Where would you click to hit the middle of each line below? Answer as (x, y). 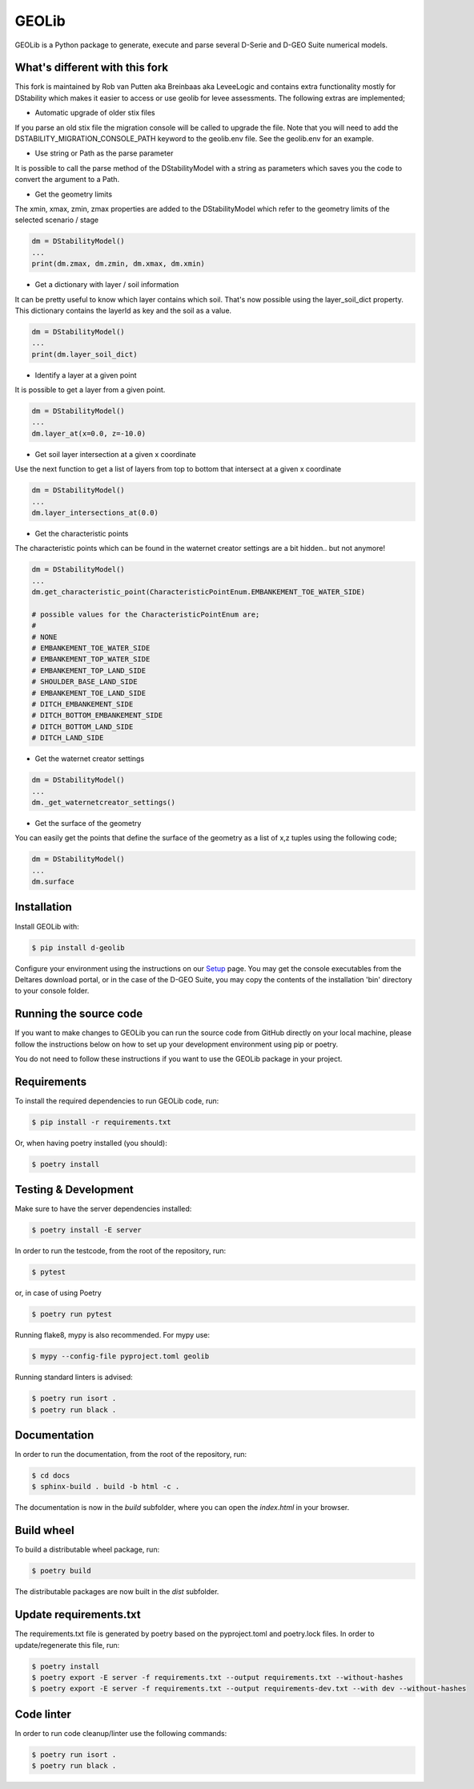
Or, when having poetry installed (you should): (91, 1143)
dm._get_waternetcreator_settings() (104, 802)
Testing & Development (74, 1190)
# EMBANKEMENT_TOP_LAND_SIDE (89, 670)
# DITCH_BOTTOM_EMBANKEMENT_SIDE (97, 715)
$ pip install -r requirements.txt (101, 1122)
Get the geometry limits (73, 194)
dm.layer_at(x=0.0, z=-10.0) (89, 433)
